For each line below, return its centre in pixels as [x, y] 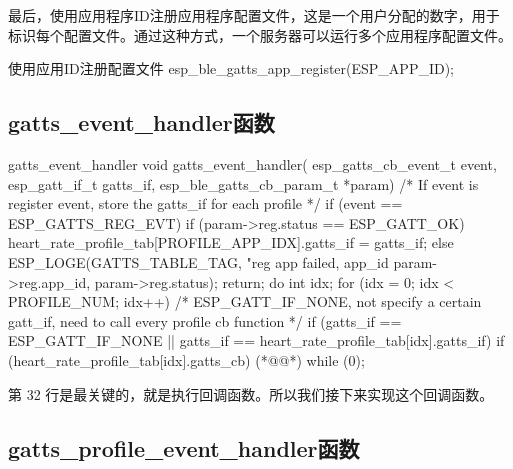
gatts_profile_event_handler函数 [184, 447]
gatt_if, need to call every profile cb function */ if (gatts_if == [205, 320]
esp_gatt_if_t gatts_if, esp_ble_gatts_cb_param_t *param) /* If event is [243, 183]
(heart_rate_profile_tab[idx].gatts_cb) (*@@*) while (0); [186, 359]
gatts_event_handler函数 [141, 122]
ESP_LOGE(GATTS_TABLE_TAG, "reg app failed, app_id [198, 261]
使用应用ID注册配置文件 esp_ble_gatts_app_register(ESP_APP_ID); [231, 68]
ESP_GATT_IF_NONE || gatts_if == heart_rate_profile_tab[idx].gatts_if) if [256, 340]
